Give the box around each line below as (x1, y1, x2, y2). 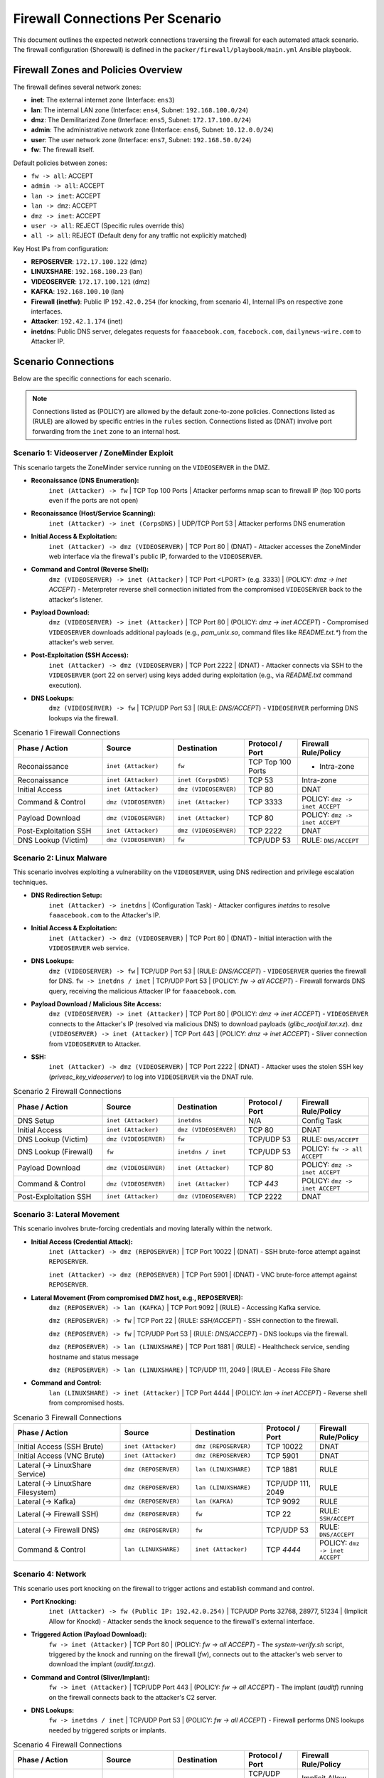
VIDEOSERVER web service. (48, 944, 130, 952)
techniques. (13, 878, 48, 886)
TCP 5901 (266, 1451, 299, 1461)
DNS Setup (17, 1115, 55, 1125)
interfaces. (31, 307, 63, 316)
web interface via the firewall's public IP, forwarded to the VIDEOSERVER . (48, 552, 263, 560)
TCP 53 (248, 775, 274, 785)
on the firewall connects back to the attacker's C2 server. (48, 1693, 217, 1701)
